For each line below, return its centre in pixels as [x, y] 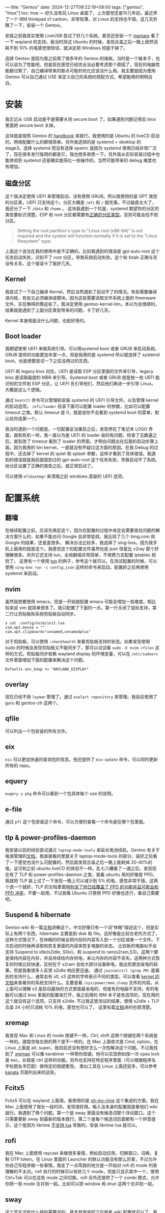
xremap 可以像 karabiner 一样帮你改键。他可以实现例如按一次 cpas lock [87, 1054]
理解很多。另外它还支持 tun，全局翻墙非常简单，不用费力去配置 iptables [78, 555]
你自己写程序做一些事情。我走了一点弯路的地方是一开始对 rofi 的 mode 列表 [81, 1165]
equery [16, 781]
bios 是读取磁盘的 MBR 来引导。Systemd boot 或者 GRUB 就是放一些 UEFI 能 [82, 377]
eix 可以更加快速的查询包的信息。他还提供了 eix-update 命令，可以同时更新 [82, 759]
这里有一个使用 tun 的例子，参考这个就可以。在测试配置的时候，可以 [88, 561]
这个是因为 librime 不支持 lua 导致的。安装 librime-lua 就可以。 [77, 1125]
